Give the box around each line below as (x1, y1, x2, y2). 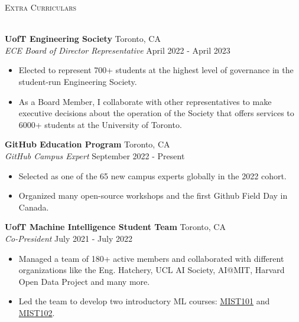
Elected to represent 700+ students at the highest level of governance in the (18, 64, 294, 76)
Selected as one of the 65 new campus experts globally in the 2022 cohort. (18, 169, 287, 182)
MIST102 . (18, 306, 55, 318)
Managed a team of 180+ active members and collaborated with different (18, 252, 284, 264)
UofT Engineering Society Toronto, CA (5, 32, 161, 45)
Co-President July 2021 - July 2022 (5, 232, 132, 244)
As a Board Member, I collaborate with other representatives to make (18, 95, 272, 107)
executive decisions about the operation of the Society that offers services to (18, 107, 294, 119)
